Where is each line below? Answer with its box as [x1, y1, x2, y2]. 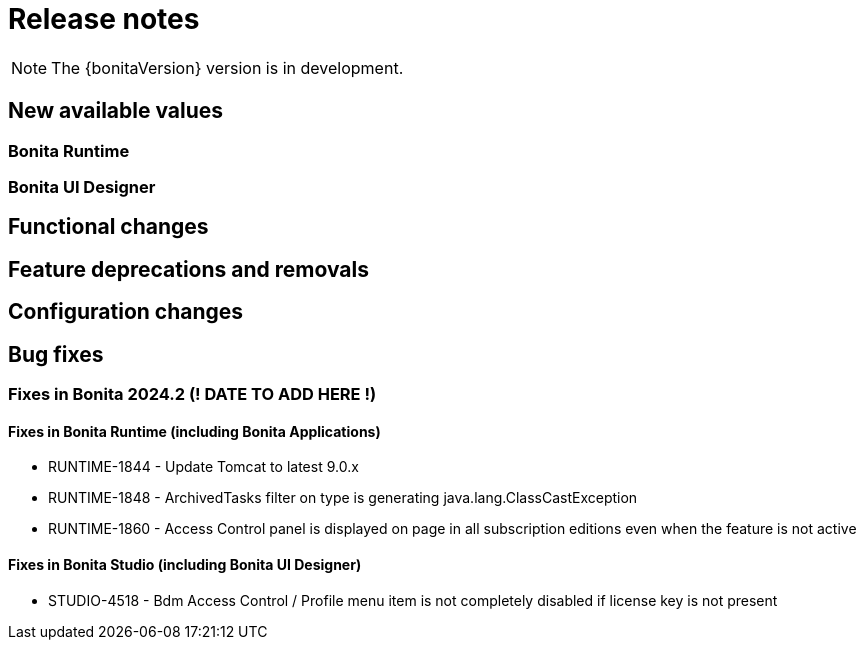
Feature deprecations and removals [8, 256, 369, 282]
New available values [8, 98, 224, 124]
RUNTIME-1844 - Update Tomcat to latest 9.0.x [48, 458, 359, 476]
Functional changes [8, 214, 209, 240]
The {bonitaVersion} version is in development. [51, 57, 404, 78]
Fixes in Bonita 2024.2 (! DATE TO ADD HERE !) [8, 384, 377, 405]
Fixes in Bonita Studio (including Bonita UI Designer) [8, 555, 362, 573]
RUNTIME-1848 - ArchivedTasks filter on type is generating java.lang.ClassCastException [48, 489, 638, 507]
